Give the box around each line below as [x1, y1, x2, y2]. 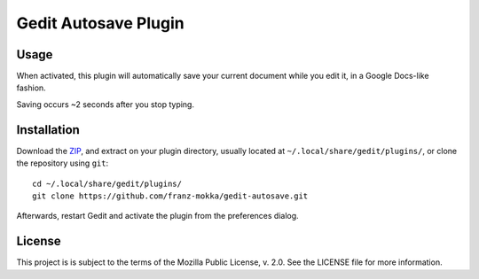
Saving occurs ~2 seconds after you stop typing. [16, 98, 195, 110]
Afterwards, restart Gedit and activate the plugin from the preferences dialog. [16, 211, 299, 221]
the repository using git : [16, 158, 109, 168]
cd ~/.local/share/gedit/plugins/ [32, 178, 182, 189]
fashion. [16, 82, 46, 93]
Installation [16, 122, 80, 137]
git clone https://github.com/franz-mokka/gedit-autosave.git [32, 190, 309, 201]
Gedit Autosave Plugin [16, 13, 185, 33]
